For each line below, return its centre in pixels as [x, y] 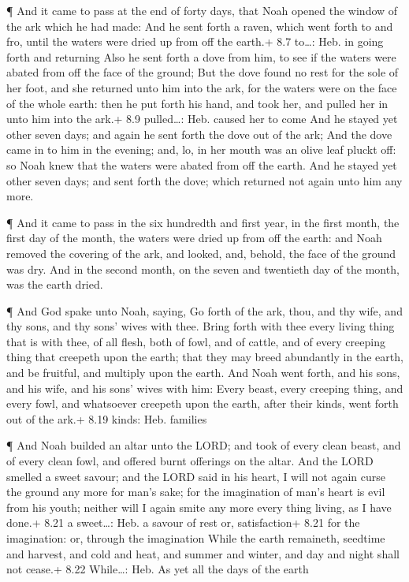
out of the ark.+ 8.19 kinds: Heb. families [107, 418]
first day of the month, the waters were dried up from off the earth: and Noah [194, 238]
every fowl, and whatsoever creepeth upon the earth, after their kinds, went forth [203, 403]
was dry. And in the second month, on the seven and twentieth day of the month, [203, 269]
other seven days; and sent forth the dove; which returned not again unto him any [204, 180]
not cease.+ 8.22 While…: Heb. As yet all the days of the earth [158, 569]
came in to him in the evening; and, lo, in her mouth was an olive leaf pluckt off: [201, 149]
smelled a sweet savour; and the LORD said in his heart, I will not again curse [196, 476]
